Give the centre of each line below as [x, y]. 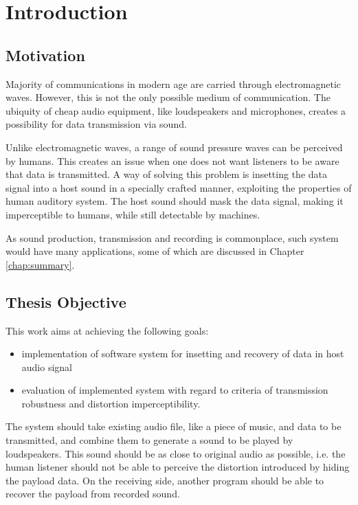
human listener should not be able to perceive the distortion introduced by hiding [178, 467]
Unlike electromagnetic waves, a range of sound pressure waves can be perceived [174, 147]
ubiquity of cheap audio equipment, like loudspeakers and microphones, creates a [176, 110]
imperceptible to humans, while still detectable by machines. [133, 214]
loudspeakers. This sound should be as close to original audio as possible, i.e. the [176, 453]
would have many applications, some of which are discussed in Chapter [155, 251]
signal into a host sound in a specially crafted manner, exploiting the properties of [179, 187]
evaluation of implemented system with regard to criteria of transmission [175, 390]
